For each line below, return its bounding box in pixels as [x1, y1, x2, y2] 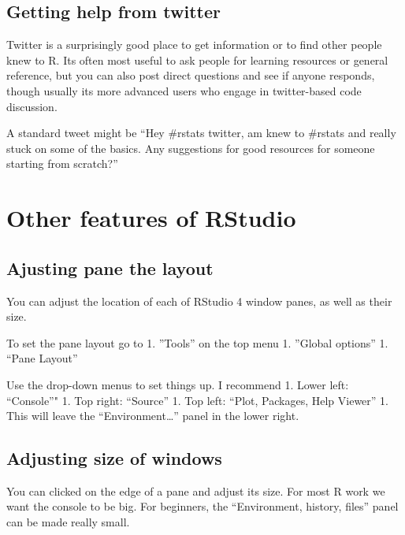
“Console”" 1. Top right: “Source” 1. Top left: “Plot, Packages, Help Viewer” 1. [6, 392, 388, 408]
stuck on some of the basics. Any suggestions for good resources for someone [6, 139, 375, 156]
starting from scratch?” [6, 155, 118, 172]
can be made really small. [6, 514, 130, 530]
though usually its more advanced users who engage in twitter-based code [6, 82, 362, 98]
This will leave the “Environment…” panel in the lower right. [6, 407, 299, 424]
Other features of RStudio [6, 202, 296, 234]
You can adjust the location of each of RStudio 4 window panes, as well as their [6, 292, 392, 309]
